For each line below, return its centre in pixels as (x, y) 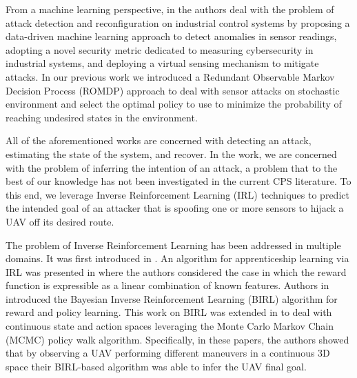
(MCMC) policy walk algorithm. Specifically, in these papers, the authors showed (177, 339)
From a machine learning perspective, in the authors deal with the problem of (170, 9)
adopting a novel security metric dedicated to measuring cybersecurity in (160, 49)
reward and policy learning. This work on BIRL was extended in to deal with (169, 312)
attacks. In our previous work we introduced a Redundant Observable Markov (170, 76)
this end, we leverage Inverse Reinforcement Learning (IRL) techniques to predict (177, 194)
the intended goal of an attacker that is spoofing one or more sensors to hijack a (175, 208)
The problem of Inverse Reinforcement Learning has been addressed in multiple (173, 245)
